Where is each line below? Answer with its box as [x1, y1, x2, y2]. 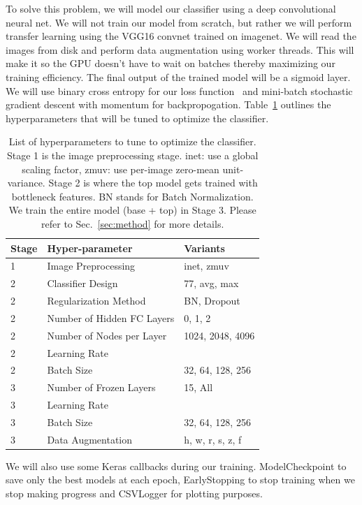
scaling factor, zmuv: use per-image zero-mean [22, 161, 219, 176]
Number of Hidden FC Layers [47, 310, 175, 325]
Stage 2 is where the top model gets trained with [48, 175, 258, 190]
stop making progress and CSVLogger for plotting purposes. [6, 486, 263, 501]
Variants [184, 240, 225, 255]
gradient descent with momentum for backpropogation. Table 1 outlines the [6, 97, 331, 112]
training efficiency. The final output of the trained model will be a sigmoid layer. [6, 69, 351, 84]
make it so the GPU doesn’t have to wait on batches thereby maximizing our [6, 56, 335, 71]
